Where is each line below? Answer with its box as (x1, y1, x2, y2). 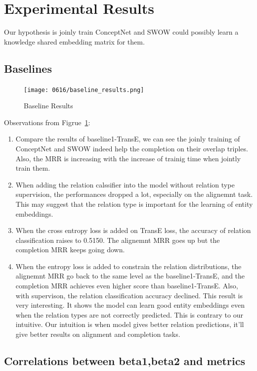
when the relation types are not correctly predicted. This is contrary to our (15, 309, 244, 320)
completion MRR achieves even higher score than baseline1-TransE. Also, (15, 280, 238, 291)
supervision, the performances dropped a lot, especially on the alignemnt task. (15, 189, 253, 199)
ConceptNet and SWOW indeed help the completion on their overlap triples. (15, 143, 248, 153)
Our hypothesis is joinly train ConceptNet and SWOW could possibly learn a (4, 27, 239, 37)
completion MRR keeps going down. (15, 244, 125, 255)
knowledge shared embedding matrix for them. (4, 36, 145, 46)
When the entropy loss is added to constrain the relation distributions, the (15, 261, 242, 271)
